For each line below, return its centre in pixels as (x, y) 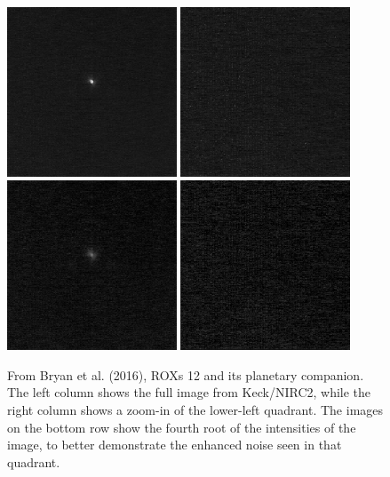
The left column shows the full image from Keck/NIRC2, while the (189, 392)
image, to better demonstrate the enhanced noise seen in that (175, 445)
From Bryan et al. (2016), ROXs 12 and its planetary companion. (186, 374)
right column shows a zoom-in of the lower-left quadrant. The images (195, 409)
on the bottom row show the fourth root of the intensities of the (182, 427)
